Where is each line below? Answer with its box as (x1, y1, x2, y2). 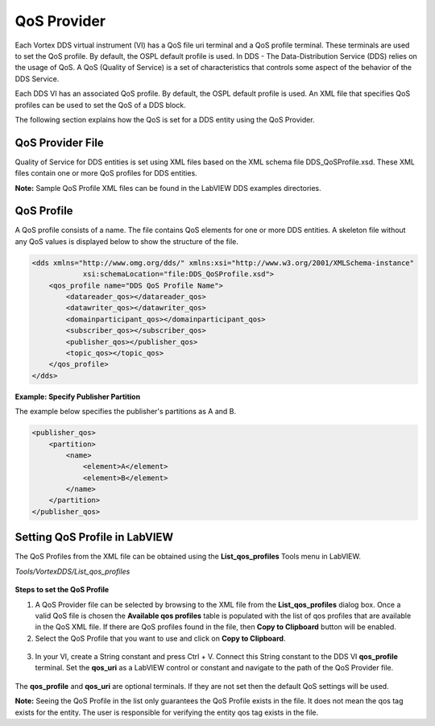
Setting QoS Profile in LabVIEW (14, 530, 174, 544)
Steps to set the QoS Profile (14, 585, 110, 595)
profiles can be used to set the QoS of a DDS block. (14, 100, 187, 110)
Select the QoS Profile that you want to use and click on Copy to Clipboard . (35, 633, 286, 643)
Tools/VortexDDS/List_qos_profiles (14, 566, 130, 576)
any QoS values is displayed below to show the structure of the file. (14, 236, 239, 246)
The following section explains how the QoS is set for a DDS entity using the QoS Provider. (14, 114, 315, 124)
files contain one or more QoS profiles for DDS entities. (14, 168, 197, 178)
